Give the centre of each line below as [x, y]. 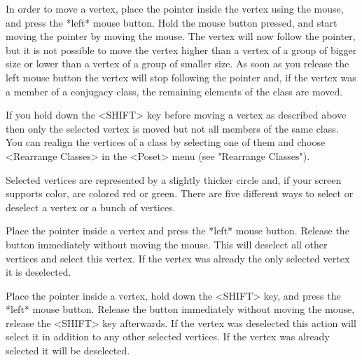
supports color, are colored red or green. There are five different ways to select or [180, 193]
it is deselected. [39, 272]
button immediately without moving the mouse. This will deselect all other [167, 244]
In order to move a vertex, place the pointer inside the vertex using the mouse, [175, 8]
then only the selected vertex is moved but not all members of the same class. [172, 128]
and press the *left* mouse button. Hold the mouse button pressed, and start [172, 22]
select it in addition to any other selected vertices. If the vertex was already [168, 336]
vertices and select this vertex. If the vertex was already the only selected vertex [178, 258]
